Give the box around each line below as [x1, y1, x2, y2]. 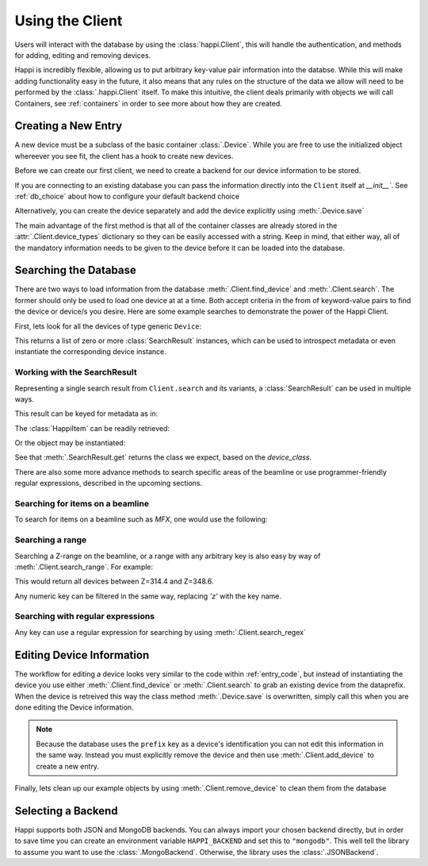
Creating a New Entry [14, 119, 123, 133]
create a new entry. [36, 761, 99, 771]
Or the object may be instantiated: [14, 438, 126, 448]
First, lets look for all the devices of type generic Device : [14, 321, 202, 331]
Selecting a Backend [14, 804, 118, 818]
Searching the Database [14, 264, 136, 277]
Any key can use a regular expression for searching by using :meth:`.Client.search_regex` [14, 627, 307, 637]
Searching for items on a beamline [14, 498, 150, 510]
